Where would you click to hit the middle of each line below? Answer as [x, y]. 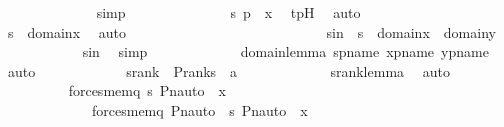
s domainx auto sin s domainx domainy [251, 31]
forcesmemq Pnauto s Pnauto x [199, 109]
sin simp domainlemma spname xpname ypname [285, 51]
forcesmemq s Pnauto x [147, 90]
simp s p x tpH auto [228, 12]
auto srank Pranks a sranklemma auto [228, 70]
